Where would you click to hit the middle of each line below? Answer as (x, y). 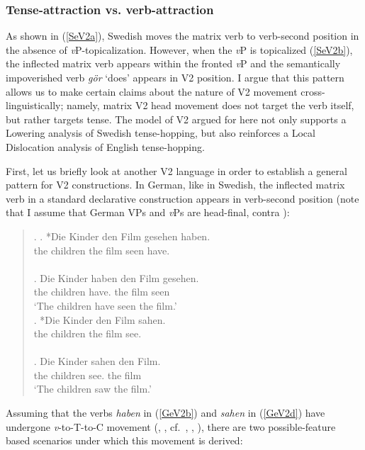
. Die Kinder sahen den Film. (97, 361)
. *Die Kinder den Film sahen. (100, 319)
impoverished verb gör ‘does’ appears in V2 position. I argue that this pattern (175, 77)
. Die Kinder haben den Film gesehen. (116, 277)
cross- (313, 91)
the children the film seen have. (102, 250)
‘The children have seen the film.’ (105, 305)
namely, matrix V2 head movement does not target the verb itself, (210, 105)
